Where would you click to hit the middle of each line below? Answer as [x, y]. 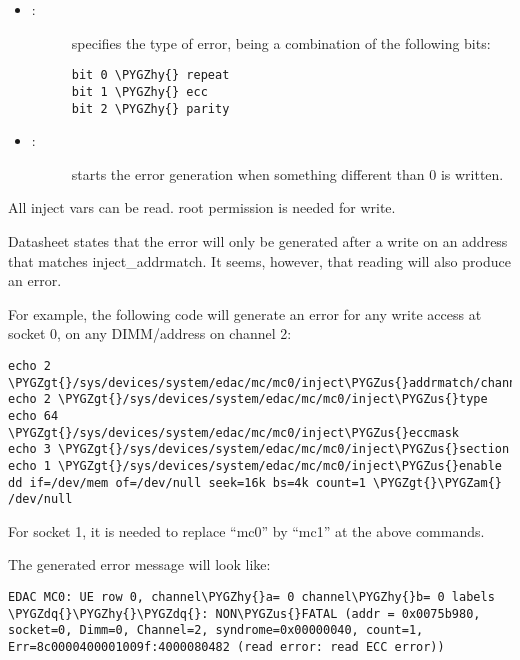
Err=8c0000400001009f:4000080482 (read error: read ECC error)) [226, 646]
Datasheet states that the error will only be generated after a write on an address [258, 240]
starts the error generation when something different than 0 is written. [287, 173]
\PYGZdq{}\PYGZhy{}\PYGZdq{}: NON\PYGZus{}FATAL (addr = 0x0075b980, [244, 613]
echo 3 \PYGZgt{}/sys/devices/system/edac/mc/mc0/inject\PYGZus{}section [259, 449]
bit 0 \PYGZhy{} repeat [150, 75]
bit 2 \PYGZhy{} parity [150, 108]
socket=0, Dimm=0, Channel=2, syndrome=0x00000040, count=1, [216, 630]
